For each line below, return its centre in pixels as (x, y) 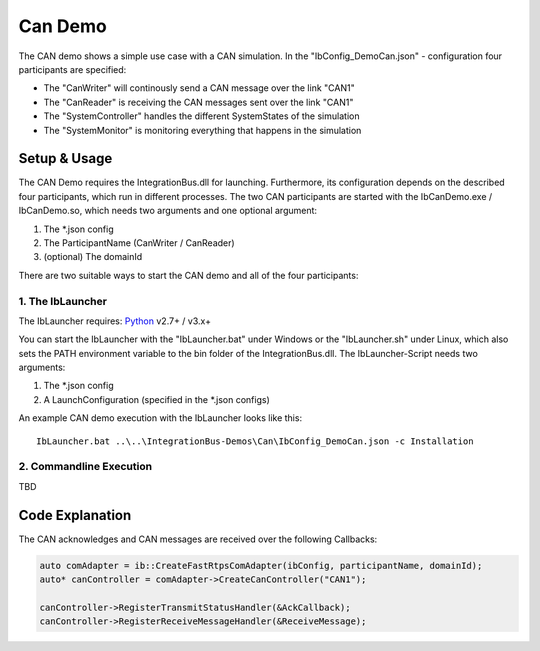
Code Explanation (75, 515)
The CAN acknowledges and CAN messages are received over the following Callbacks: (198, 539)
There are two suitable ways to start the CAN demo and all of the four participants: (188, 275)
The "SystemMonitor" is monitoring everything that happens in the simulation (202, 130)
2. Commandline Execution (85, 467)
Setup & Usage (65, 158)
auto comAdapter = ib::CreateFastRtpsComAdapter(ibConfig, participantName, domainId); (261, 565)
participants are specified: (72, 69)
